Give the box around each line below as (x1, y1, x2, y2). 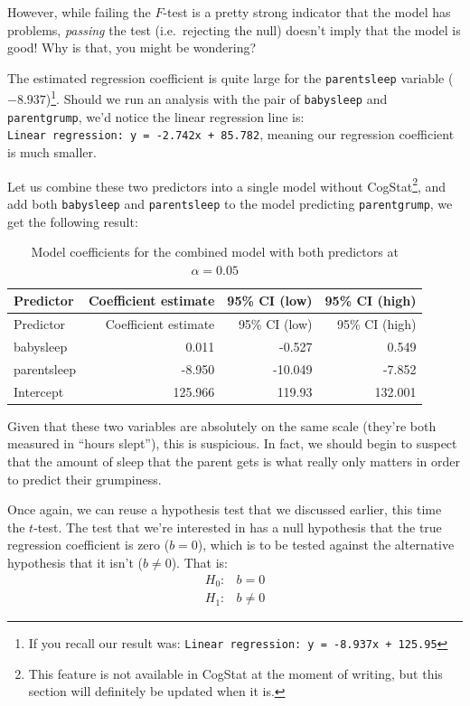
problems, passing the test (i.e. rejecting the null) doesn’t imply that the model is (7, 20, 461, 39)
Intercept (14, 381, 64, 400)
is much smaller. (7, 143, 97, 162)
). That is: (171, 552, 228, 571)
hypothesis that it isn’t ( (7, 552, 143, 571)
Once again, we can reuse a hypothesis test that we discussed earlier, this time (7, 500, 442, 519)
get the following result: (7, 212, 138, 231)
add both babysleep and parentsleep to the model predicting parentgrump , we (7, 193, 453, 212)
